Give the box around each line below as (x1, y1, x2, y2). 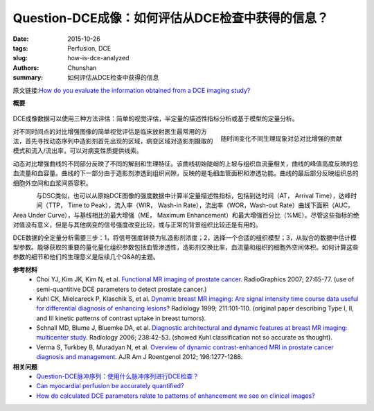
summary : (12, 73, 44, 82)
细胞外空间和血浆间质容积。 (12, 179, 92, 187)
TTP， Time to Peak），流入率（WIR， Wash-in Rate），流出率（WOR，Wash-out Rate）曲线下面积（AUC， (48, 201, 354, 209)
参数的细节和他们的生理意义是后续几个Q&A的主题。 (12, 253, 159, 261)
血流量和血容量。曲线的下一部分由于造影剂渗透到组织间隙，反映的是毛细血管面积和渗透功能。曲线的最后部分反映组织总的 (12, 169, 359, 177)
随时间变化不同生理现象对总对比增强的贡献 (220, 134, 342, 143)
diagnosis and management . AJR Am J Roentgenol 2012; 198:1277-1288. (36, 353, 243, 361)
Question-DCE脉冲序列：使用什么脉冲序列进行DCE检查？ (36, 372, 199, 381)
